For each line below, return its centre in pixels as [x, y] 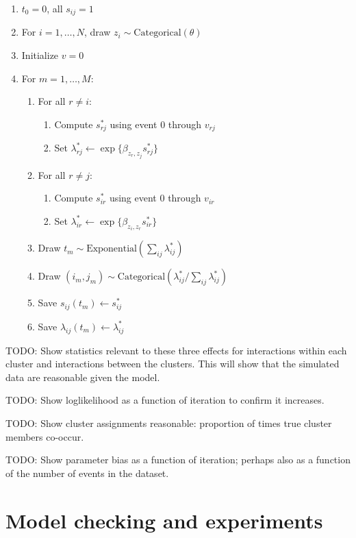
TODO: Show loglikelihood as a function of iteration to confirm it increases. [165, 400]
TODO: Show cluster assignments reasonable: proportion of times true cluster [169, 423]
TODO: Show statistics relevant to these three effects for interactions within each [176, 350]
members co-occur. [45, 436]
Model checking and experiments [164, 520]
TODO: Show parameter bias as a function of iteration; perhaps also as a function [178, 460]
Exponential [112, 249]
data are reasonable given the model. [83, 377]
